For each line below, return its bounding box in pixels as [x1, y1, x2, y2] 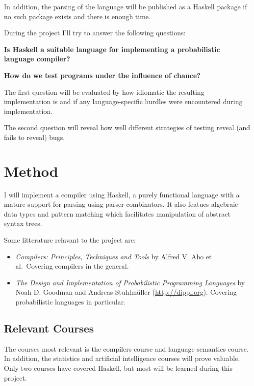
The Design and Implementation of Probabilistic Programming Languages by [15, 277, 245, 287]
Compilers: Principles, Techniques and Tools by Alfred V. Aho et [15, 251, 212, 261]
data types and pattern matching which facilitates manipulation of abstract [4, 208, 230, 219]
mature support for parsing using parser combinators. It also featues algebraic [4, 199, 238, 209]
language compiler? [4, 54, 70, 64]
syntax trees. [4, 218, 42, 228]
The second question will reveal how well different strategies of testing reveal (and [4, 122, 251, 133]
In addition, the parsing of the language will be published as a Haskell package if [4, 1, 247, 11]
